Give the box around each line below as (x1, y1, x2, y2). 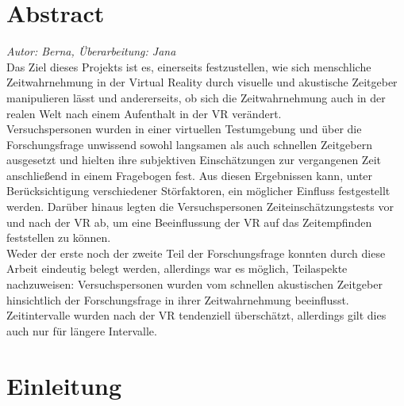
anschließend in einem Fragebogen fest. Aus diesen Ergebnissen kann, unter (6, 167, 373, 183)
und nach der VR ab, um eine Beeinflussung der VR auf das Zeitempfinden (6, 213, 372, 230)
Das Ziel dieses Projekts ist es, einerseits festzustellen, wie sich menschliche (6, 58, 371, 75)
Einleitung (6, 369, 122, 401)
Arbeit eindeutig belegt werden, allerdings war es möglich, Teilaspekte (6, 260, 348, 277)
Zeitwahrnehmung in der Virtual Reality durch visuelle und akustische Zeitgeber (6, 74, 398, 90)
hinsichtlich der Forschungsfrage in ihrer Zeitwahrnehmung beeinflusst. (6, 291, 349, 308)
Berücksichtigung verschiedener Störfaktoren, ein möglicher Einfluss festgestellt (6, 182, 391, 199)
